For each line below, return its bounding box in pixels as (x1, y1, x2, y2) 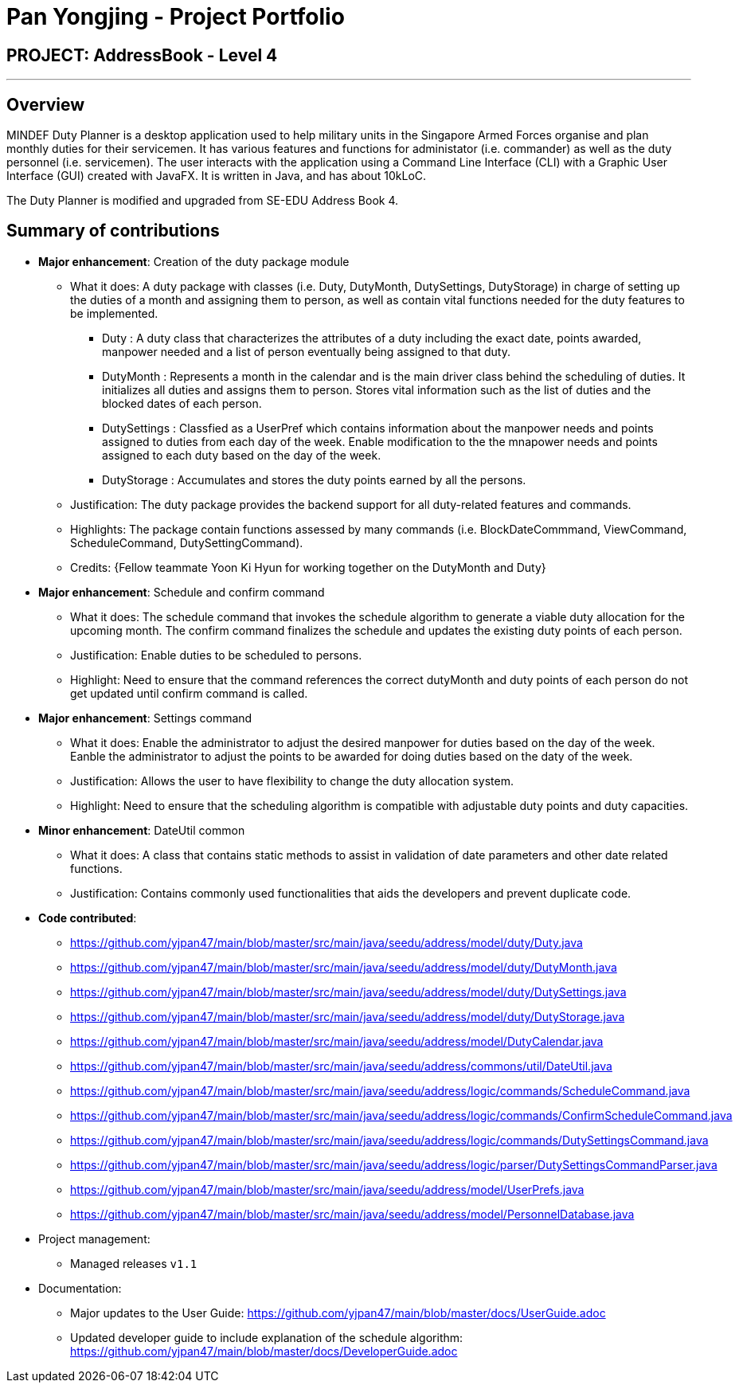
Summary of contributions (6, 221, 220, 241)
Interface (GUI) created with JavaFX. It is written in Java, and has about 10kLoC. (6, 169, 427, 183)
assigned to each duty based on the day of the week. (102, 448, 381, 462)
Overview (6, 94, 85, 115)
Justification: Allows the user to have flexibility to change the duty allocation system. (70, 773, 514, 788)
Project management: (38, 1231, 151, 1246)
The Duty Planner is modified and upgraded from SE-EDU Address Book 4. (6, 194, 399, 208)
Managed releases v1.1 (70, 1256, 197, 1270)
